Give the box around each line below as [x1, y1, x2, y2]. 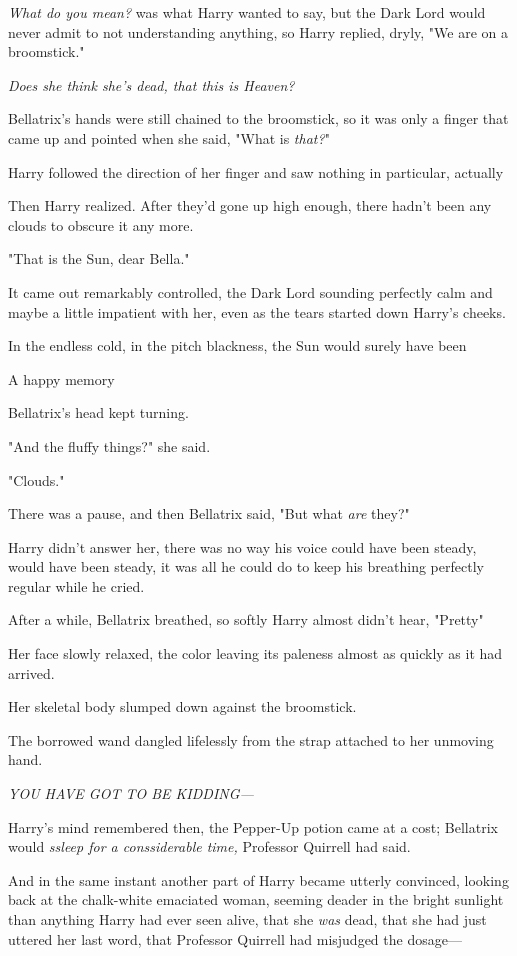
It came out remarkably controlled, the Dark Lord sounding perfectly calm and [8, 281, 493, 302]
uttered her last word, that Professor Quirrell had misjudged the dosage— [8, 928, 462, 949]
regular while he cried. [8, 575, 145, 596]
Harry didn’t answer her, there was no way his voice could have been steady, [8, 536, 477, 557]
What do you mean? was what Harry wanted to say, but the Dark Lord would [8, 2, 486, 22]
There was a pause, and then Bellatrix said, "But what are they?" [8, 503, 410, 524]
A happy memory [8, 368, 115, 389]
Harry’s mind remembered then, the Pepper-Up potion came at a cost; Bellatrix [8, 816, 498, 837]
